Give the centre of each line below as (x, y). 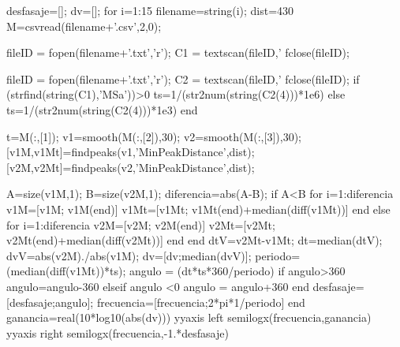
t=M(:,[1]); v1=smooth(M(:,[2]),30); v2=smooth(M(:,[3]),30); (154, 136)
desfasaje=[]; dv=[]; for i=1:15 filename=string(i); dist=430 (150, 10)
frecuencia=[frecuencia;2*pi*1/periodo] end (201, 302)
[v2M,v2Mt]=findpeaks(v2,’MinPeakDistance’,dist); (131, 167)
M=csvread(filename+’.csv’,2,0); (84, 26)
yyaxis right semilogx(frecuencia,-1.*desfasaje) (118, 332)
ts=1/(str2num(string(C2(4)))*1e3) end (102, 109)
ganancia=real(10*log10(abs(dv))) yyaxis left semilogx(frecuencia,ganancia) (189, 317)
